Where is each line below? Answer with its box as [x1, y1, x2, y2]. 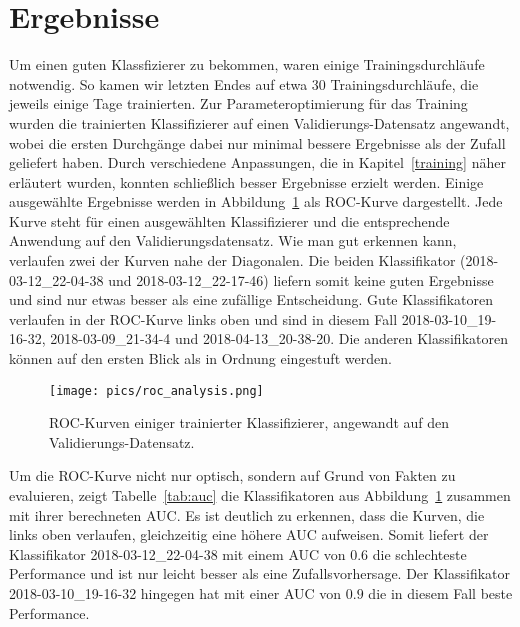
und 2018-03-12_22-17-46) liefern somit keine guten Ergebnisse [108, 269, 494, 290]
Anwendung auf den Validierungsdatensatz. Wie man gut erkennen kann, [9, 230, 457, 251]
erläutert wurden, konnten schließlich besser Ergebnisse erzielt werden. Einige [9, 171, 484, 192]
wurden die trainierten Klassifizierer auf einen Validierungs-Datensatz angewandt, [9, 112, 510, 133]
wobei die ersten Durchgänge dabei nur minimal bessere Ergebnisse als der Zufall [9, 132, 506, 153]
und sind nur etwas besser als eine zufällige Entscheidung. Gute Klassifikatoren [9, 289, 494, 310]
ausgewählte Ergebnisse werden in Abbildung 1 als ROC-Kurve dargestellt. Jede [9, 191, 503, 212]
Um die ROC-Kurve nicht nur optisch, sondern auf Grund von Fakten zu [9, 465, 456, 486]
